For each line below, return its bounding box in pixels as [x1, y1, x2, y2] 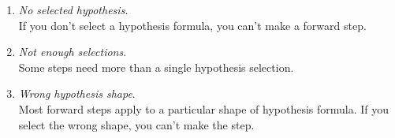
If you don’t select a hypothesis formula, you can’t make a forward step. [18, 17, 367, 33]
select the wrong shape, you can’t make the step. [18, 116, 255, 132]
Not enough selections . [18, 43, 127, 60]
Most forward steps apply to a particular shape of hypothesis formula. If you [18, 100, 389, 117]
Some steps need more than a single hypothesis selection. [18, 58, 294, 75]
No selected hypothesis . [18, 2, 129, 17]
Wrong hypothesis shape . [18, 85, 136, 102]
